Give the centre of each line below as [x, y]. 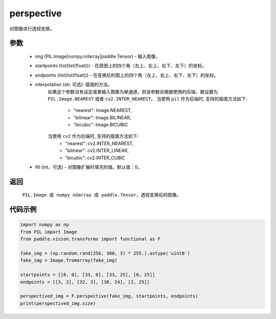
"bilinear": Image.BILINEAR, [102, 117]
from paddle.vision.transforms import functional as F [90, 239]
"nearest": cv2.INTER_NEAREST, [99, 143]
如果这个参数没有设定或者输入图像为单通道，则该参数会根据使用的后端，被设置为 [133, 91]
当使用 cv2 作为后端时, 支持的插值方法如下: [93, 136]
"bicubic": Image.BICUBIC [101, 125]
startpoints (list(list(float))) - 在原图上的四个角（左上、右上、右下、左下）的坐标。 [121, 66]
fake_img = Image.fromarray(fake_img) [69, 261]
